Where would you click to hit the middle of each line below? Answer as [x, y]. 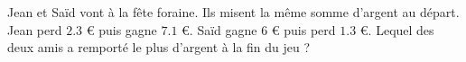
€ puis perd [303, 29]
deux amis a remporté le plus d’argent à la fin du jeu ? [159, 47]
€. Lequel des [397, 29]
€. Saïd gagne [219, 29]
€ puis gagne [121, 29]
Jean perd [35, 29]
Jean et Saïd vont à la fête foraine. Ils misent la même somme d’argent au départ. [233, 12]
